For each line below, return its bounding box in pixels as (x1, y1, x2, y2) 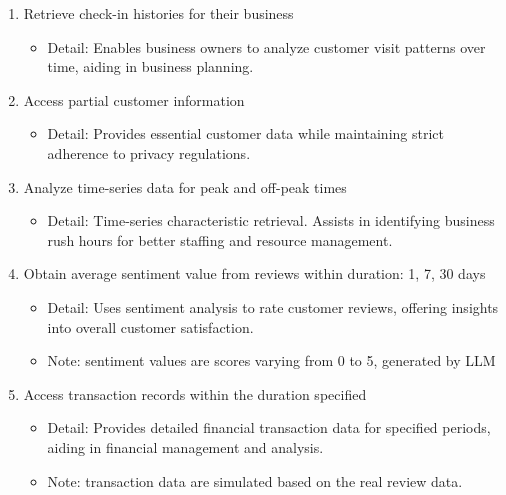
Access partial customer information (23, 89, 245, 110)
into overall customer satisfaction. (47, 316, 254, 337)
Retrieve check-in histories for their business (23, 3, 294, 23)
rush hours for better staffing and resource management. (47, 229, 393, 250)
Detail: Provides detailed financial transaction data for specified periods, (47, 417, 491, 438)
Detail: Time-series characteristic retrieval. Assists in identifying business (47, 210, 495, 231)
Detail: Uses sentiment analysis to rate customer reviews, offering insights (47, 296, 499, 317)
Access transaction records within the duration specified (23, 383, 367, 404)
